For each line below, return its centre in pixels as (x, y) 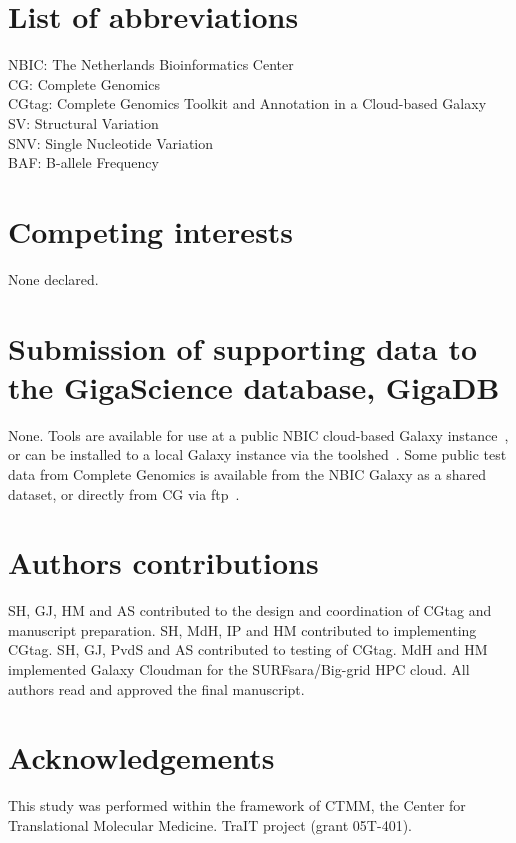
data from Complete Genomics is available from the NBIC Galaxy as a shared (247, 473)
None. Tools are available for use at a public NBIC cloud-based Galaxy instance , (258, 434)
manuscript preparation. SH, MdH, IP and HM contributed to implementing (242, 629)
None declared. (53, 278)
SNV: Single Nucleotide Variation (111, 142)
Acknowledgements (141, 757)
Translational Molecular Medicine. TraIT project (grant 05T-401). (210, 824)
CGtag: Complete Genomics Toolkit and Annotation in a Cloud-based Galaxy (247, 103)
